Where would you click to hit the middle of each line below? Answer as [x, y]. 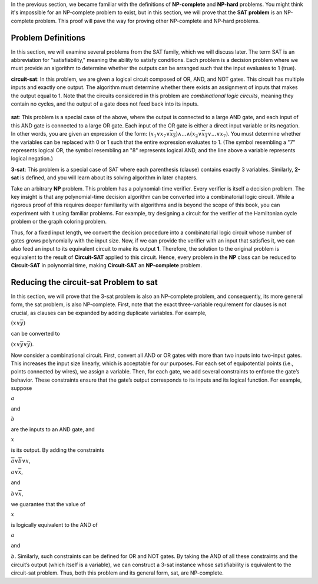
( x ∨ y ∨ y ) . [22, 345]
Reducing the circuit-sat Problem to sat [85, 282]
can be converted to [35, 333]
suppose [21, 388]
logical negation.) [32, 159]
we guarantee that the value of [48, 504]
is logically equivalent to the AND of [54, 524]
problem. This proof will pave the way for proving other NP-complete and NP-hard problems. [148, 21]
